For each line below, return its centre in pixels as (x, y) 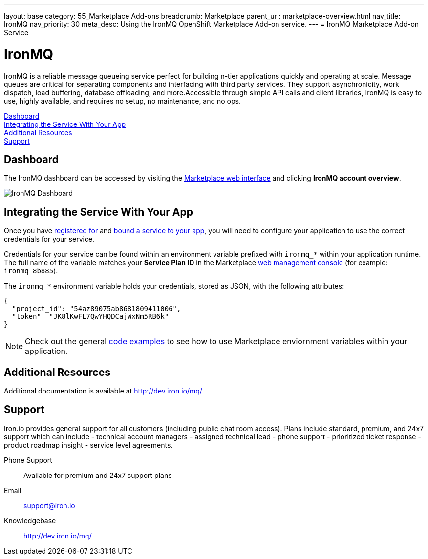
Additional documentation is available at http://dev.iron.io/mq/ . (104, 391)
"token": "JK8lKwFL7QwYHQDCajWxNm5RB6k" (90, 317)
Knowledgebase (30, 520)
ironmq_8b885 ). (31, 271)
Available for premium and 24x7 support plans (98, 475)
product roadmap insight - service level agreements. (88, 445)
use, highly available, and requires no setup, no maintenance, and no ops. (122, 101)
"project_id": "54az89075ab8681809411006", (96, 309)
